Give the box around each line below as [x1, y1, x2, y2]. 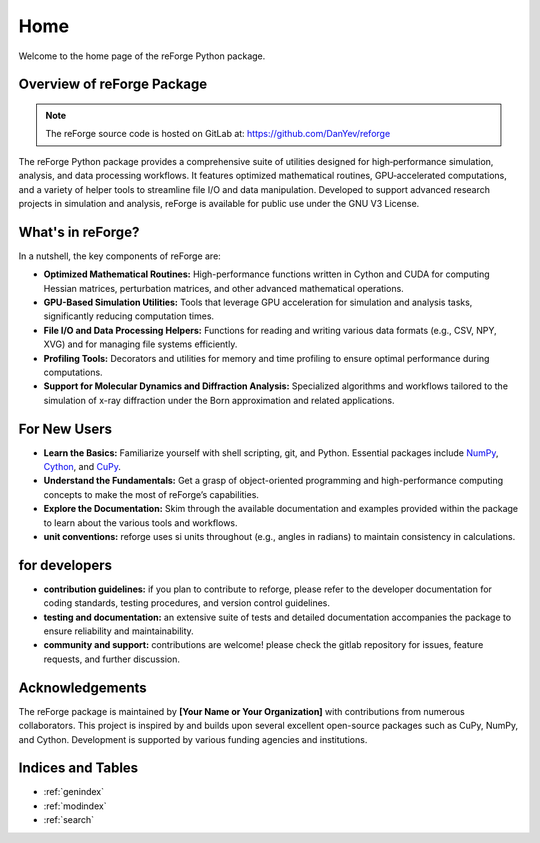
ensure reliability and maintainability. [43, 625, 194, 637]
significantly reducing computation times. [43, 310, 215, 322]
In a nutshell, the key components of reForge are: [18, 250, 222, 262]
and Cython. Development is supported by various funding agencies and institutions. [18, 733, 368, 745]
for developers [18, 556, 113, 574]
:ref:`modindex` [43, 800, 107, 812]
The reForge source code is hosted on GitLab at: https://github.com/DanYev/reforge [45, 128, 391, 140]
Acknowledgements [18, 679, 147, 696]
